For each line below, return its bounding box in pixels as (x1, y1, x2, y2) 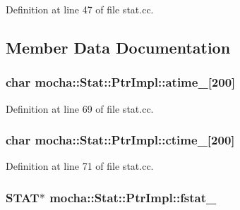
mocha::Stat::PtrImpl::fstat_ (49, 188, 217, 206)
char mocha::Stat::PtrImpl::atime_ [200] (6, 73, 236, 91)
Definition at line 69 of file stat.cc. (6, 101, 154, 116)
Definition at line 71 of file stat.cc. (6, 159, 154, 173)
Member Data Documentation (6, 36, 231, 58)
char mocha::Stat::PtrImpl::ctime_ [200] (6, 131, 235, 149)
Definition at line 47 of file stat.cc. (6, 2, 154, 16)
